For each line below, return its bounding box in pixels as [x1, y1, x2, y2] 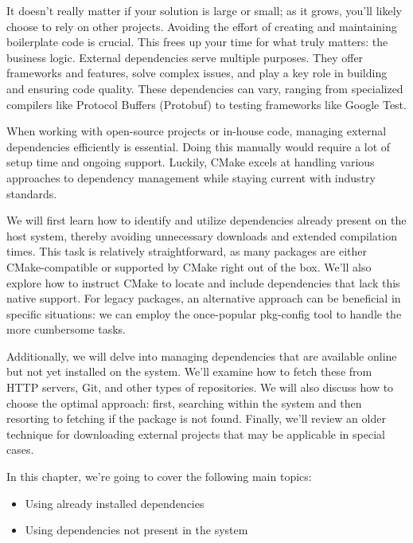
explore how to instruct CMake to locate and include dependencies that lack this [6, 274, 400, 291]
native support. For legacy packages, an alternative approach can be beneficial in [6, 290, 401, 307]
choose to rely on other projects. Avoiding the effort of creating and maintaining [6, 18, 397, 34]
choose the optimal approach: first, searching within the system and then [6, 394, 362, 411]
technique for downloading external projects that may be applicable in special [6, 425, 385, 442]
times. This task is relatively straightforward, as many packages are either [6, 243, 368, 260]
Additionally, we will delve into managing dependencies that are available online [6, 347, 397, 364]
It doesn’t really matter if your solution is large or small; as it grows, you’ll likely [6, 2, 402, 18]
